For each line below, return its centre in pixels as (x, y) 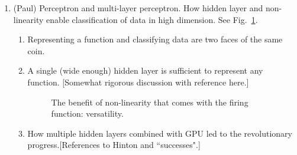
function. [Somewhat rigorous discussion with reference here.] (138, 82)
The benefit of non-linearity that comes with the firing (150, 102)
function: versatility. (87, 113)
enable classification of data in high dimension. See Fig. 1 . (152, 19)
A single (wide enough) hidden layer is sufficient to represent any (145, 70)
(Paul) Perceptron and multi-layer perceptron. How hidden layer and (138, 8)
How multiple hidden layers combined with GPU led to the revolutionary (160, 133)
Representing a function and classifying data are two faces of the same (155, 39)
